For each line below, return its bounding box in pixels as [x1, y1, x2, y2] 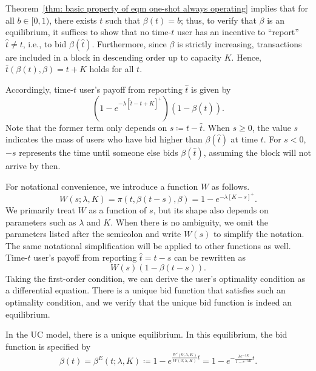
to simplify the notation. [213, 227, 304, 240]
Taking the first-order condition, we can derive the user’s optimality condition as [5, 272, 306, 284]
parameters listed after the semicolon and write [5, 227, 181, 240]
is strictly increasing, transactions [177, 37, 302, 50]
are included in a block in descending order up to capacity [5, 50, 222, 63]
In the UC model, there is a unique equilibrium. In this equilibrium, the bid [5, 328, 287, 341]
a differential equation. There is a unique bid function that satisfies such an [5, 284, 286, 296]
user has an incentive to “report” [176, 25, 299, 38]
